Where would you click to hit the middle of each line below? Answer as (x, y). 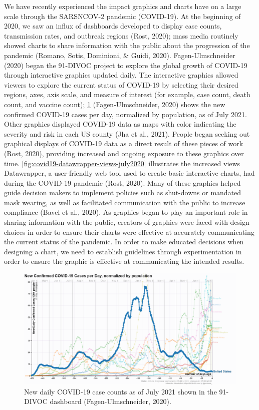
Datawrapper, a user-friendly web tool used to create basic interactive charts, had (129, 173)
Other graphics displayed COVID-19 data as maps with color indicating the (120, 124)
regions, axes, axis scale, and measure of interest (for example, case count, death (127, 94)
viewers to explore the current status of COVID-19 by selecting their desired (121, 84)
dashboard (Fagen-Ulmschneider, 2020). (110, 401)
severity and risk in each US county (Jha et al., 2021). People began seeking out (127, 133)
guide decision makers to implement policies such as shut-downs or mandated (123, 192)
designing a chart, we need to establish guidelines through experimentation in (123, 251)
